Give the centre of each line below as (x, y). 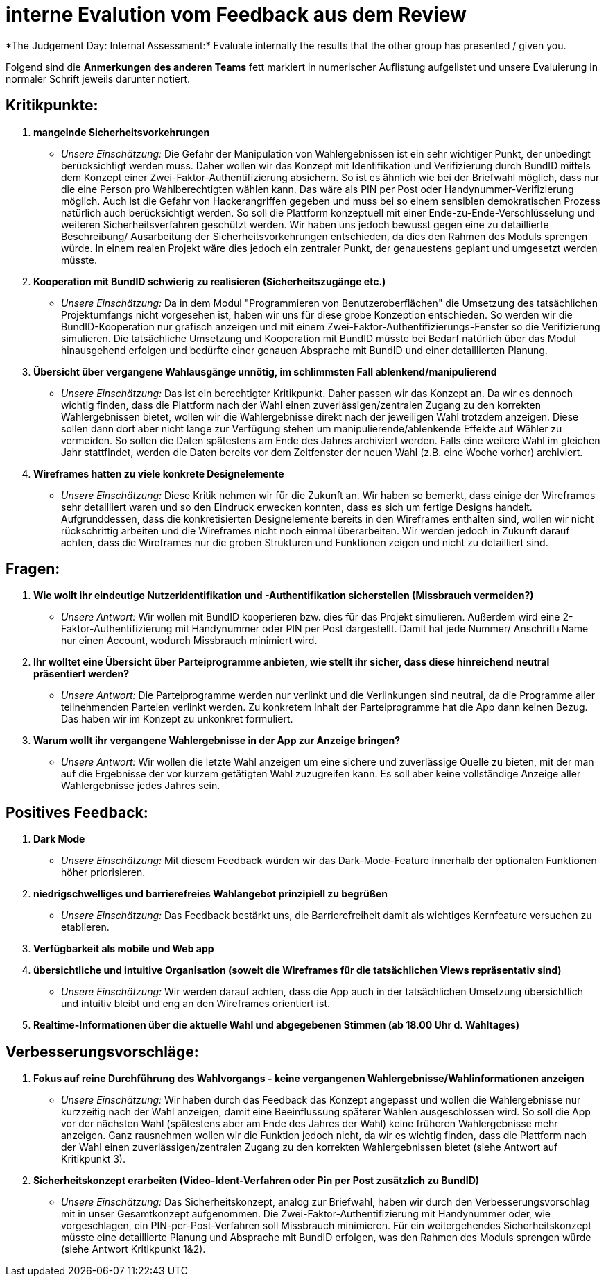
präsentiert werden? (81, 674)
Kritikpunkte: (52, 106)
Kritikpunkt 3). (93, 1159)
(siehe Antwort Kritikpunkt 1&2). (133, 1249)
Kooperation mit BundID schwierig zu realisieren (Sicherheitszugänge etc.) (210, 281)
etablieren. (85, 927)
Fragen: (33, 569)
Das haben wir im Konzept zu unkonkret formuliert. (177, 719)
